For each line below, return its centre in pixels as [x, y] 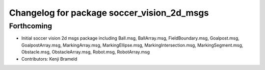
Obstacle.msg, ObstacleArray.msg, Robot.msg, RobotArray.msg [86, 52]
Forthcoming [31, 26]
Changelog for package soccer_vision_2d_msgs [109, 13]
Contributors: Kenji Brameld [49, 59]
